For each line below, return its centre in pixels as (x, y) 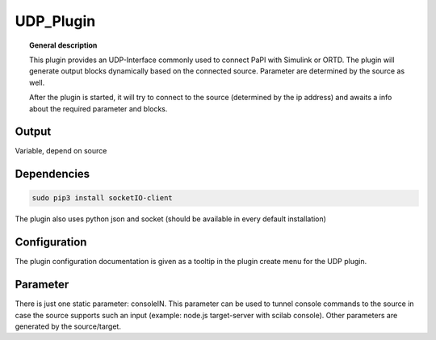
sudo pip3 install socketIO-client (102, 198)
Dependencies (52, 174)
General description (63, 45)
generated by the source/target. (68, 326)
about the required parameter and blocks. (99, 108)
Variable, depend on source (61, 151)
